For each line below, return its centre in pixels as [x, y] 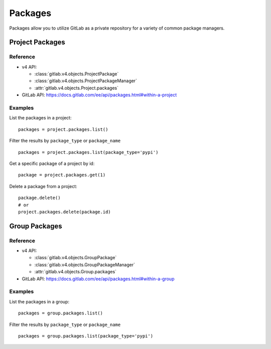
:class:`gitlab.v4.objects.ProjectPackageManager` [86, 81]
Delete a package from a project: [43, 186]
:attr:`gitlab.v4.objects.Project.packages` [77, 88]
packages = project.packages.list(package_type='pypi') [88, 152]
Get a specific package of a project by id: [52, 163]
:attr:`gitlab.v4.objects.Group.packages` [76, 272]
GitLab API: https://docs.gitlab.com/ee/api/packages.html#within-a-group [98, 279]
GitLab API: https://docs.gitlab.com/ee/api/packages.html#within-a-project [99, 95]
